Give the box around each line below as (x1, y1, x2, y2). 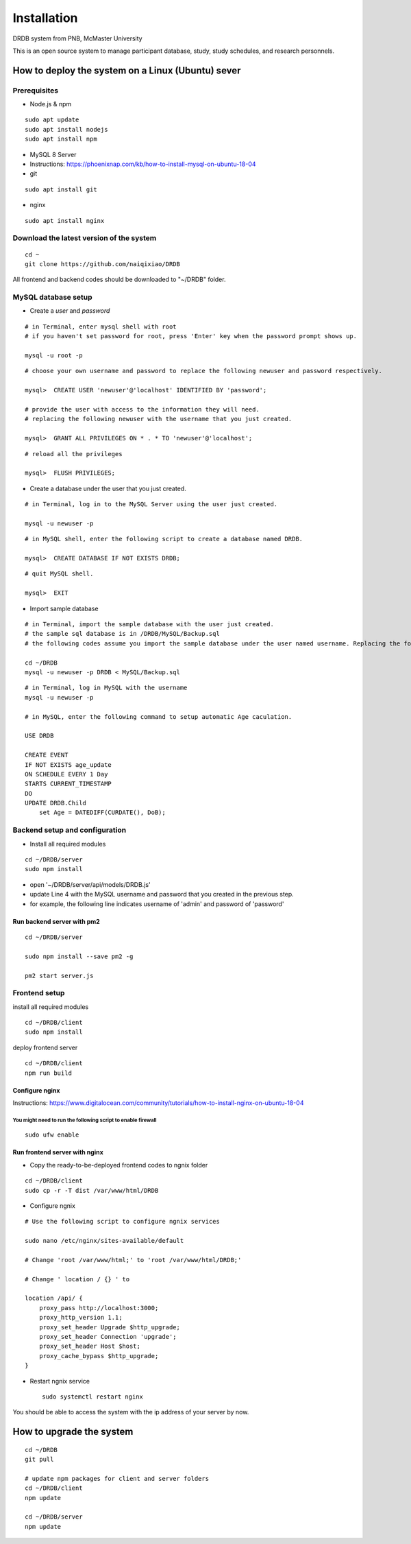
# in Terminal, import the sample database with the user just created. (25, 621, 274, 628)
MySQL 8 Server (29, 150, 77, 158)
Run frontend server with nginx (12, 1148, 104, 1156)
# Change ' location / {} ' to (25, 1275, 130, 1283)
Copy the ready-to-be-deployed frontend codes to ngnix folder (29, 1161, 208, 1169)
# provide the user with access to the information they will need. (25, 405, 260, 413)
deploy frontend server (12, 1043, 78, 1052)
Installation (12, 10, 78, 25)
